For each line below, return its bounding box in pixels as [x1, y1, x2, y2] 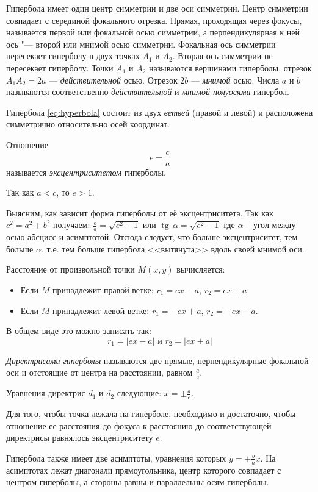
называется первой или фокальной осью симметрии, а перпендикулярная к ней [6, 26, 300, 38]
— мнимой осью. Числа [191, 73, 280, 86]
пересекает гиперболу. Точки [6, 61, 114, 74]
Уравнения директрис [6, 387, 85, 399]
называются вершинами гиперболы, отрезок [149, 61, 312, 74]
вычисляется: [176, 263, 225, 276]
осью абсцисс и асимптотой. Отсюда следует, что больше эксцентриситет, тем [6, 230, 298, 243]
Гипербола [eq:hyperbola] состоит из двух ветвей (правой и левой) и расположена [6, 105, 313, 118]
